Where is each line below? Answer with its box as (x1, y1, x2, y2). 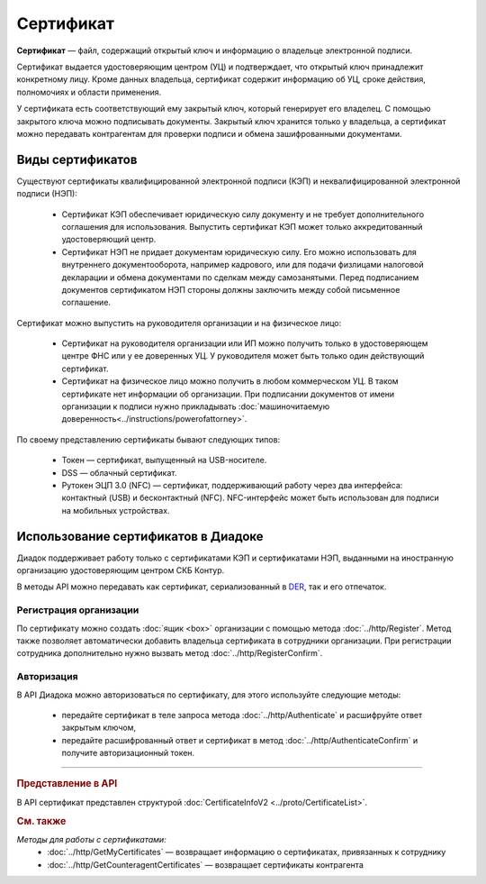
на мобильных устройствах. (61, 505, 170, 515)
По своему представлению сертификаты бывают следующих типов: (16, 433, 281, 445)
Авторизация (16, 670, 78, 683)
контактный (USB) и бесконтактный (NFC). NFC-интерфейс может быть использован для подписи (61, 492, 440, 504)
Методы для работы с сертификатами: (16, 834, 166, 844)
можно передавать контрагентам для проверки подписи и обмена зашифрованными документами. (16, 128, 402, 139)
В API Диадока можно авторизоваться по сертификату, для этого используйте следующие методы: (16, 689, 401, 700)
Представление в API (16, 778, 118, 790)
